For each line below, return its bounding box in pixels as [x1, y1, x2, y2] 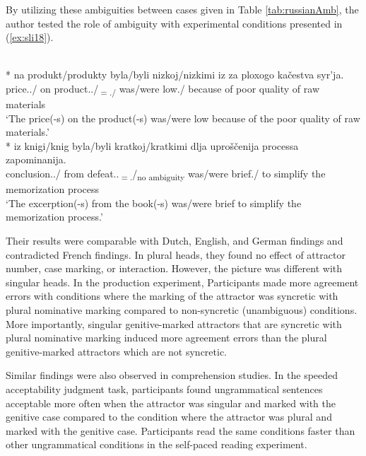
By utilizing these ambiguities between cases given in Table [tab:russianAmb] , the [6, 2, 359, 16]
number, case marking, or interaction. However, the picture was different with [6, 261, 343, 276]
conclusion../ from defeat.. [6, 166, 119, 181]
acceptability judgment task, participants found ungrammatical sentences [6, 381, 323, 396]
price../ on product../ [6, 81, 99, 95]
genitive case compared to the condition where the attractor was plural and [6, 409, 332, 424]
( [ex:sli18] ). [6, 30, 54, 45]
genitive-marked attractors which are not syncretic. [6, 344, 227, 358]
